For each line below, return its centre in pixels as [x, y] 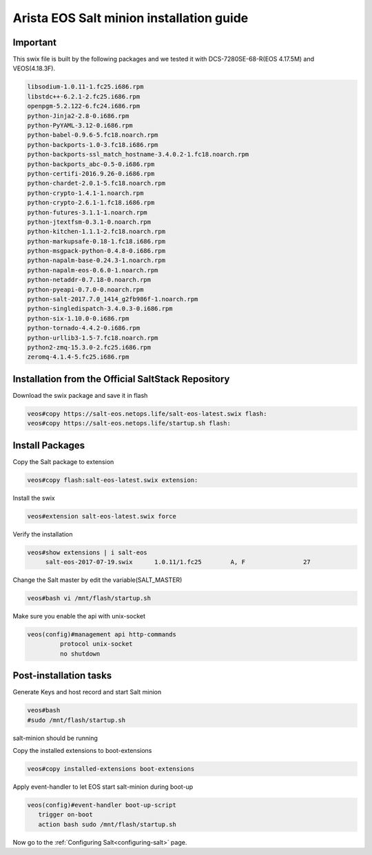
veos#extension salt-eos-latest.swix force [102, 516]
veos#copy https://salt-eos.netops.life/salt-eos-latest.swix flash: [147, 413]
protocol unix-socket [96, 644]
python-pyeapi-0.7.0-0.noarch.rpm [85, 289]
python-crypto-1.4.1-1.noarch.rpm [85, 193]
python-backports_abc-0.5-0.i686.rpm [91, 164]
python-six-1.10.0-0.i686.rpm [78, 318]
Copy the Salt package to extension [63, 461]
